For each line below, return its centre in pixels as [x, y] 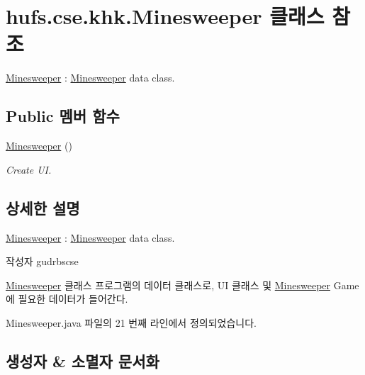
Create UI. [29, 169]
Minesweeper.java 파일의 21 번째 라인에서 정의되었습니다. [131, 322]
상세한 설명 [43, 207]
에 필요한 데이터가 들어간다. [67, 299]
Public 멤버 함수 [63, 116]
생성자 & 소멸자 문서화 [83, 360]
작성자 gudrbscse [42, 261]
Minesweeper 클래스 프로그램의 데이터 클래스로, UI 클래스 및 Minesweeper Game [182, 285]
